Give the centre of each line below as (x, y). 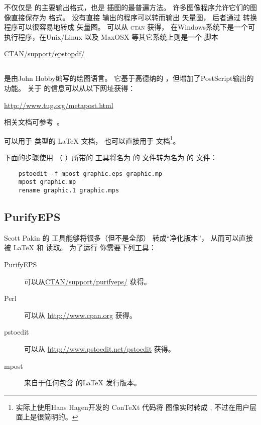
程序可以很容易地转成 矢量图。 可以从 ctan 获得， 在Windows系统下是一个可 (130, 27)
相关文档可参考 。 (34, 122)
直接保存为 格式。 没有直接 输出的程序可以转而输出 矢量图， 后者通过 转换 (134, 17)
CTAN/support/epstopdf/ (44, 54)
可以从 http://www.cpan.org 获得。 (80, 315)
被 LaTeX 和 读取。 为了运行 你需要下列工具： (80, 247)
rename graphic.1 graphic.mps (69, 190)
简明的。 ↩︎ (61, 417)
